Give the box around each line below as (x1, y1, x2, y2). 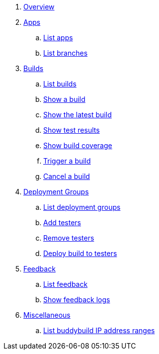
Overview (23, 2, 55, 11)
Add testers (43, 218, 81, 227)
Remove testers (43, 234, 94, 242)
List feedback (43, 280, 88, 288)
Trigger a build (43, 157, 91, 165)
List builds (43, 80, 77, 88)
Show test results (43, 126, 100, 134)
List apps (43, 33, 73, 42)
